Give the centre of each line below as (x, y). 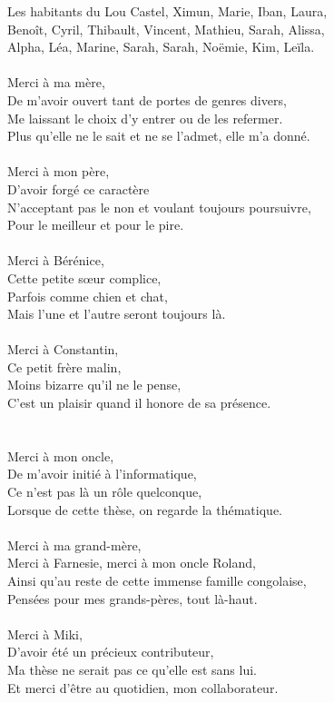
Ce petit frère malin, (64, 366)
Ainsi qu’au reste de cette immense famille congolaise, (157, 580)
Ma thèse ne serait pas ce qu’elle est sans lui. (133, 669)
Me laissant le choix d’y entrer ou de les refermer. (145, 118)
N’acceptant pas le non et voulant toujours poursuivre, (159, 207)
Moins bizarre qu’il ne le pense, (94, 385)
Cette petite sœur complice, (84, 277)
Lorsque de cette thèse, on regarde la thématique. (145, 509)
